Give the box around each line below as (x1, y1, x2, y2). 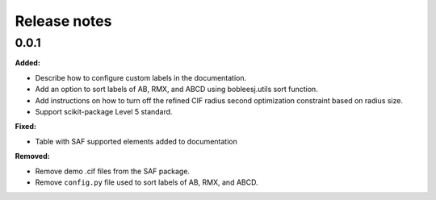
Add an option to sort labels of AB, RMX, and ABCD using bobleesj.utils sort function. (35, 85, 318, 94)
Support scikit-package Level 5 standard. (35, 106, 173, 116)
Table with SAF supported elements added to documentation (35, 136, 237, 146)
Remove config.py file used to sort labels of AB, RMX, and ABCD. (35, 177, 258, 187)
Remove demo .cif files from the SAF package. (35, 166, 190, 176)
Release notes (15, 12, 112, 30)
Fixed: (15, 122, 36, 131)
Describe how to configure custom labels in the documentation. (35, 73, 247, 82)
